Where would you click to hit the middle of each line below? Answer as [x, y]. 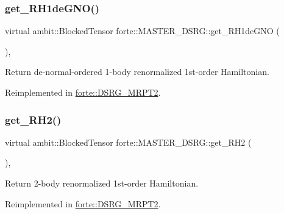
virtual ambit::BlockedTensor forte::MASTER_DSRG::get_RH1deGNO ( [142, 31]
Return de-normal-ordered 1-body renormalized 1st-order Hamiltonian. [137, 72]
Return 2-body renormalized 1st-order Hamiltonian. [102, 183]
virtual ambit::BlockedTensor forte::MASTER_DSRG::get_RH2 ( [128, 142]
